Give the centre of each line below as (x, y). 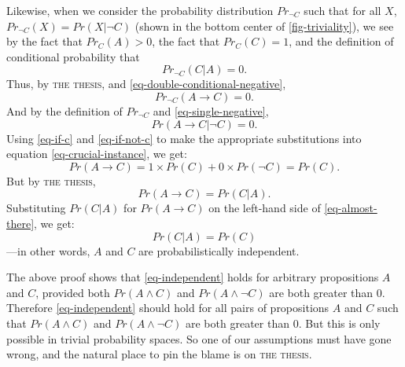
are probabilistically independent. (219, 250)
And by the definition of (64, 110)
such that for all (342, 10)
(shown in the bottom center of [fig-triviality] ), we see (264, 26)
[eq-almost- (351, 208)
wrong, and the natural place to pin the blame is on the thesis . (159, 354)
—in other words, (48, 250)
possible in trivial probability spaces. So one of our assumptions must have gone (199, 338)
